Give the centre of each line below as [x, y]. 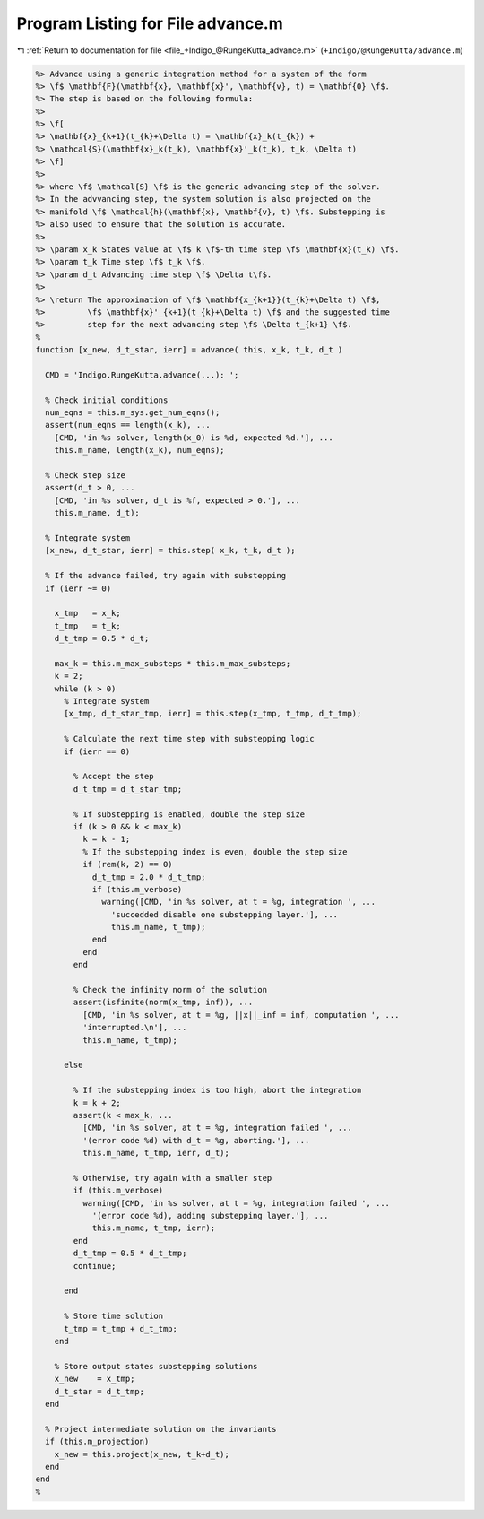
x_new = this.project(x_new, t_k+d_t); [142, 1454]
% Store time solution [114, 1316]
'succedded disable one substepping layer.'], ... [225, 914]
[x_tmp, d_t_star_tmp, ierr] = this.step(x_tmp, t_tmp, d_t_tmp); [213, 714]
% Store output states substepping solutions [156, 1366]
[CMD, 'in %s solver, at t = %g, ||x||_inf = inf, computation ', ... [241, 1015]
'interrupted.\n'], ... [134, 1028]
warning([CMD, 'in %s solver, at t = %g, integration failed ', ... [236, 1203]
